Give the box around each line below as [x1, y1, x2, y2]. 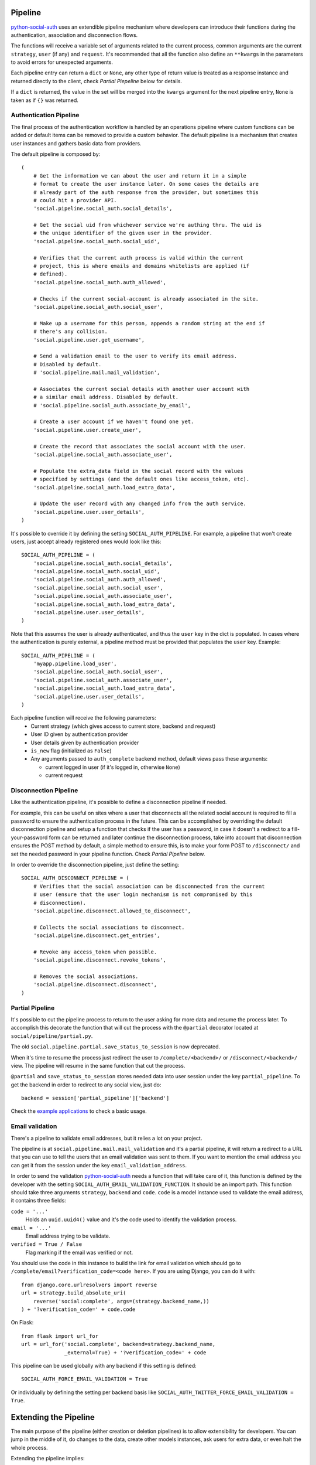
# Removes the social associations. [33, 973, 139, 980]
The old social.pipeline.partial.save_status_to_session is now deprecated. [11, 1043, 221, 1050]
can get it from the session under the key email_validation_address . [11, 1161, 187, 1168]
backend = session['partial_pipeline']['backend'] [21, 1095, 170, 1102]
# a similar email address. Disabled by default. [33, 394, 178, 401]
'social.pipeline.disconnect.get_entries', [33, 932, 160, 939]
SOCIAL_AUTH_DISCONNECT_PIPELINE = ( [21, 875, 130, 881]
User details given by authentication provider [30, 739, 139, 746]
